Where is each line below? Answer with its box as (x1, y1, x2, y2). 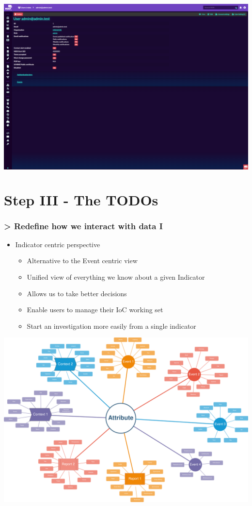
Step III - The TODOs (4, 190, 158, 210)
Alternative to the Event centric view (27, 255, 138, 266)
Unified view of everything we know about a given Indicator (27, 271, 205, 282)
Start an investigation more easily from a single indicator (27, 320, 196, 331)
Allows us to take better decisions (27, 288, 127, 298)
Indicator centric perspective (15, 239, 100, 249)
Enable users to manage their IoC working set (27, 304, 163, 315)
